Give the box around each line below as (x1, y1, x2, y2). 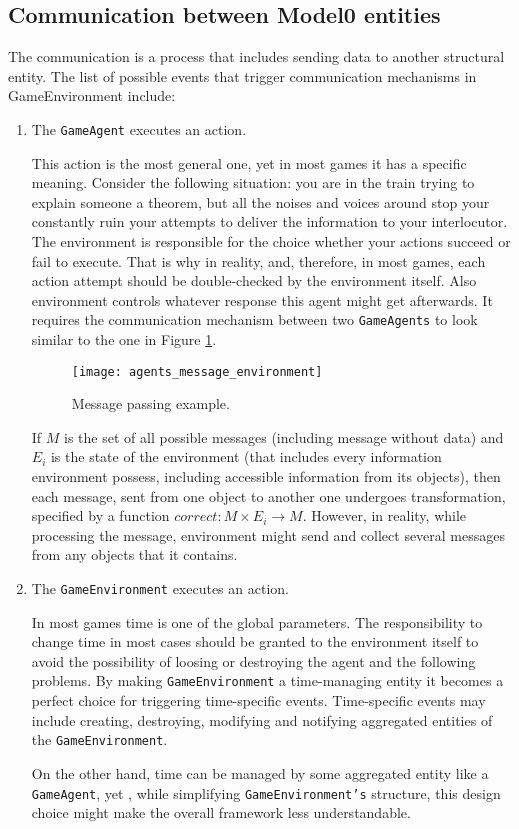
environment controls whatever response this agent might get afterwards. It (31, 289, 493, 310)
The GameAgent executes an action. (31, 118, 247, 139)
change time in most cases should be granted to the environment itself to (31, 631, 479, 652)
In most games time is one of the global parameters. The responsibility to (31, 611, 483, 632)
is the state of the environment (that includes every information (50, 446, 442, 467)
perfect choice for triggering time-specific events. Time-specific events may (31, 690, 486, 711)
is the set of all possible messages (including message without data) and (64, 426, 504, 447)
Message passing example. (71, 393, 230, 414)
